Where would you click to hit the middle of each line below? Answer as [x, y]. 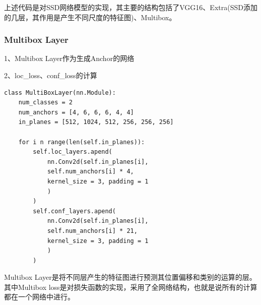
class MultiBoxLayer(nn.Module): [60, 93]
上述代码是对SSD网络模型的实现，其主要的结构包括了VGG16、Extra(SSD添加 [131, 7]
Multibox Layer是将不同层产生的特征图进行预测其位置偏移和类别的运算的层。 [130, 277]
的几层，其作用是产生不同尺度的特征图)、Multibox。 [90, 17]
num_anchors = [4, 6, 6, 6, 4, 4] [76, 112]
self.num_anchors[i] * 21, [92, 231]
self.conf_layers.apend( [74, 211]
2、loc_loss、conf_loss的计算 [51, 75]
